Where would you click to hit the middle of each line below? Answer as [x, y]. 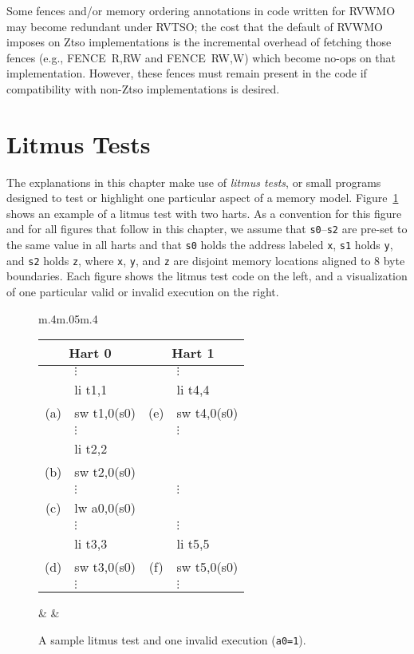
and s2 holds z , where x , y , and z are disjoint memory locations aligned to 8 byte [206, 260]
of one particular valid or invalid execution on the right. [143, 292]
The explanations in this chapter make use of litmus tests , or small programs [194, 182]
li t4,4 [193, 390]
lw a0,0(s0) [105, 508]
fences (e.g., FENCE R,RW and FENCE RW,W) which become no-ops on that [201, 57]
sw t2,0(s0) [105, 472]
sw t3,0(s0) [105, 567]
